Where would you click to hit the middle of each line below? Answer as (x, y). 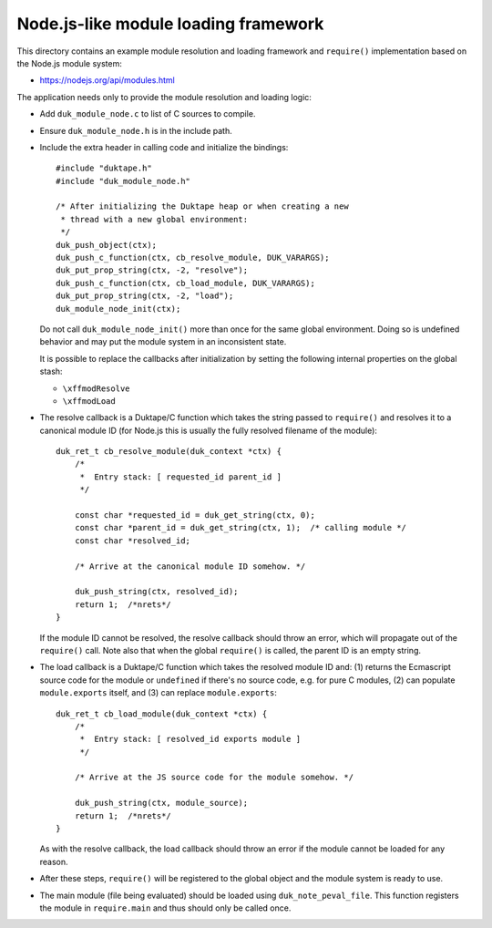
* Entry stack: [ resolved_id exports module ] (190, 739)
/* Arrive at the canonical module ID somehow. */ (190, 566)
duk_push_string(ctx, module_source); (161, 803)
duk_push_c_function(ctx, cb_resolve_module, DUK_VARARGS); (193, 258)
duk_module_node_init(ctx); (118, 309)
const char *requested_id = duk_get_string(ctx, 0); (195, 516)
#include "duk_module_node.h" (123, 181)
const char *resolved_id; (133, 541)
